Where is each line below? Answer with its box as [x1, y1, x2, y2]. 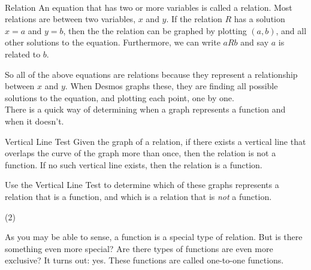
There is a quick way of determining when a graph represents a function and [5, 103, 286, 116]
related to [5, 47, 41, 60]
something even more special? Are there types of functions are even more [5, 242, 273, 254]
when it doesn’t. [5, 114, 64, 127]
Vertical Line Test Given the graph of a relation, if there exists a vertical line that [5, 135, 306, 147]
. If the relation [166, 13, 222, 25]
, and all [276, 24, 307, 37]
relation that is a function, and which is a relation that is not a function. [5, 190, 272, 202]
